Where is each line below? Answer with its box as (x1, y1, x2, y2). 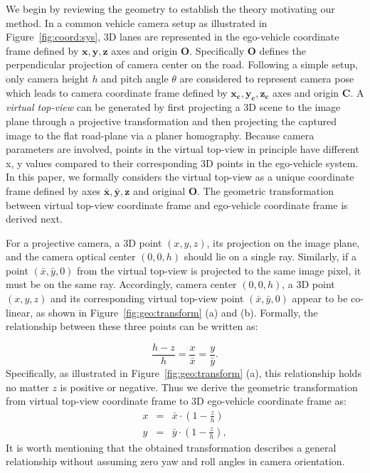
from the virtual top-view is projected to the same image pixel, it (77, 262, 361, 277)
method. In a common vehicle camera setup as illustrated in (6, 15, 268, 30)
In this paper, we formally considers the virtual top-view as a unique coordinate (6, 169, 354, 184)
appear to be (292, 291, 348, 306)
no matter (6, 379, 49, 394)
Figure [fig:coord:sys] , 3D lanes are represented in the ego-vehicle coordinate (6, 29, 339, 44)
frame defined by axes (6, 183, 101, 198)
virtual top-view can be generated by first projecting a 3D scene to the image (6, 100, 341, 115)
